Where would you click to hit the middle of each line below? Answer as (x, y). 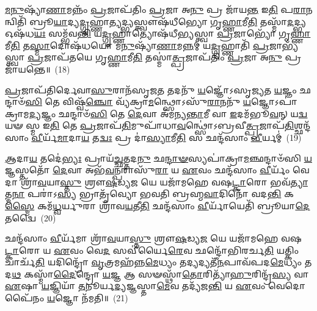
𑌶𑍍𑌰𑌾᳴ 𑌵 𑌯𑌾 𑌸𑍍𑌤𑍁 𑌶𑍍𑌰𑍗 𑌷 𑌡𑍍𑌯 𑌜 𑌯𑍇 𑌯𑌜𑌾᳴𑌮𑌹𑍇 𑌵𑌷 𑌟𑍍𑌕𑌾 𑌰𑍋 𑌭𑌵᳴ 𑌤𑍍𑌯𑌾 (164, 181)
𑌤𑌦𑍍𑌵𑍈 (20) (31, 217)
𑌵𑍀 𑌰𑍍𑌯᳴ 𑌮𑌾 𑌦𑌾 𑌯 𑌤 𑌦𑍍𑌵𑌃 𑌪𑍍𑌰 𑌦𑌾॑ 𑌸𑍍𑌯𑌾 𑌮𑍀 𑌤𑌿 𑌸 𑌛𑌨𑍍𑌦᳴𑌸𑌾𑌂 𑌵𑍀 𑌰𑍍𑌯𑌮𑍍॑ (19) (166, 137)
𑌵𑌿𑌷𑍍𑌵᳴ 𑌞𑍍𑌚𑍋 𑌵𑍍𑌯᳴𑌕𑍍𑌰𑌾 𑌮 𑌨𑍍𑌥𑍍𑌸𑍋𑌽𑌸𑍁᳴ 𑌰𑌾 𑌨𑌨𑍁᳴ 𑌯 (157, 102)
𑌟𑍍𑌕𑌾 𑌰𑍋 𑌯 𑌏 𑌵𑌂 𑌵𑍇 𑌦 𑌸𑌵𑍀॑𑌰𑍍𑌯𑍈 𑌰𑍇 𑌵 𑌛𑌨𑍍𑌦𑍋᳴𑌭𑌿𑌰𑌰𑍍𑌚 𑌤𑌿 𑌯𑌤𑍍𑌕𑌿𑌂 (152, 250)
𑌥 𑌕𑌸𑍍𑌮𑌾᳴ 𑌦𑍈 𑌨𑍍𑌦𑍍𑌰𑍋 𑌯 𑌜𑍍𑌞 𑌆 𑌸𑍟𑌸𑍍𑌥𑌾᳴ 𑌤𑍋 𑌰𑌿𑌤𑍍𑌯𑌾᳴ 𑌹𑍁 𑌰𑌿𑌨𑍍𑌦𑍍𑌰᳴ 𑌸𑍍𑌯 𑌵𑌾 (160, 273)
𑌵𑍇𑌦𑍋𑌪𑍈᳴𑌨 (286, 286)
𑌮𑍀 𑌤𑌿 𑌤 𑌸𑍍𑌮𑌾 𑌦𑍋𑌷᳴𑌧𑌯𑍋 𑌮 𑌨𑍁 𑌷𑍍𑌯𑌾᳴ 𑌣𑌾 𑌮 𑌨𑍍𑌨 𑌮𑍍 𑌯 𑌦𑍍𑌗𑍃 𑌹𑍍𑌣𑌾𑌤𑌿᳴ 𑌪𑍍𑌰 (137, 45)
